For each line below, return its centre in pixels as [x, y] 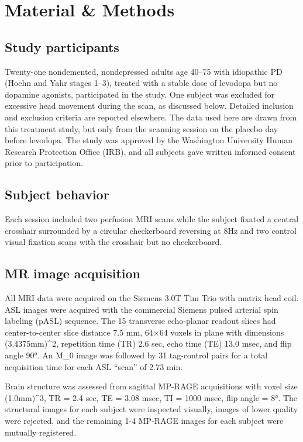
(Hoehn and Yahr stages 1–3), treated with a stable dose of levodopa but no [141, 83]
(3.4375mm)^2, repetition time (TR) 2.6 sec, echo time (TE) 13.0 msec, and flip [148, 343]
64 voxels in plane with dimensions [222, 332]
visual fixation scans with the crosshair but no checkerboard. [113, 242]
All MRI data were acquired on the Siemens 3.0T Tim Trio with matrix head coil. [152, 298]
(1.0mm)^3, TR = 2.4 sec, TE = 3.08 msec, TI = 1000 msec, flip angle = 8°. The [151, 397]
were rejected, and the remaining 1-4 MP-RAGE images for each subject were [144, 421]
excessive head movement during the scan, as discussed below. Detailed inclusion [149, 106]
